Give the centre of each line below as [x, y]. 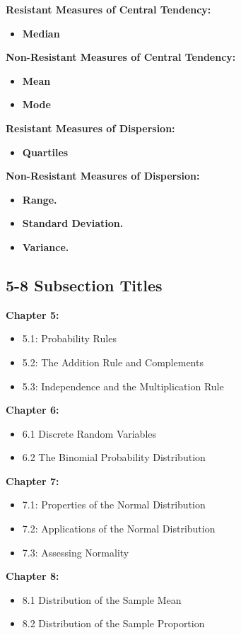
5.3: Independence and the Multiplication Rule [123, 386]
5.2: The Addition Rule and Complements [113, 362]
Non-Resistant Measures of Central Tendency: [121, 57]
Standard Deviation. [73, 223]
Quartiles [45, 152]
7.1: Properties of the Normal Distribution [114, 505]
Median [41, 33]
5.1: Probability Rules [69, 338]
